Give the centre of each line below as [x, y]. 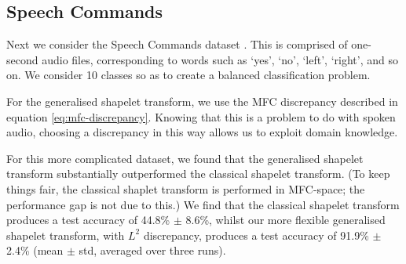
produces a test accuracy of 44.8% [88, 220]
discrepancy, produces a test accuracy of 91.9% [256, 235]
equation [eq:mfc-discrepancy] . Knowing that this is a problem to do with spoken [201, 116]
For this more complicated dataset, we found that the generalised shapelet [185, 158]
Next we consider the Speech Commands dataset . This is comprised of [177, 44]
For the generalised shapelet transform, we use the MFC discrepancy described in [202, 101]
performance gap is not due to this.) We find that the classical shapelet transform [203, 204]
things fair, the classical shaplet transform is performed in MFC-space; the [186, 188]
